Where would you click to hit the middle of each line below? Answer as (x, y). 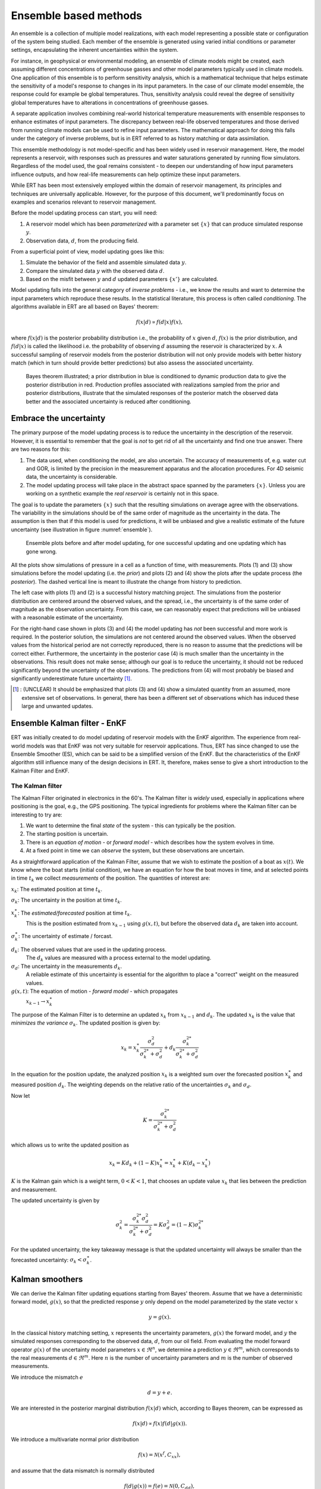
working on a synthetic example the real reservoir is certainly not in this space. (122, 494)
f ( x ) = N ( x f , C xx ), (159, 1455)
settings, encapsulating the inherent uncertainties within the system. (95, 50)
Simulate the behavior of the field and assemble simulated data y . (106, 263)
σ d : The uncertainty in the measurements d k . (67, 967)
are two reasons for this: (41, 449)
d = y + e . (160, 1393)
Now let (21, 1095)
